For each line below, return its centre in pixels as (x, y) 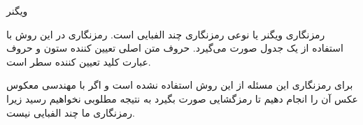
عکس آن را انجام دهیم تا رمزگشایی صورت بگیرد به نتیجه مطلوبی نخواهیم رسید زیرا (182, 98)
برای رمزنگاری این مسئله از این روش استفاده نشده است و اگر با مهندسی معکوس (180, 85)
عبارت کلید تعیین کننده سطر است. (79, 61)
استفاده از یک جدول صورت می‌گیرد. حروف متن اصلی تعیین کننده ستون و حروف (175, 48)
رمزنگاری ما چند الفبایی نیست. (71, 112)
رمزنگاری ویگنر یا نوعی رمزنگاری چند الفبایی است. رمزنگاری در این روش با (166, 34)
